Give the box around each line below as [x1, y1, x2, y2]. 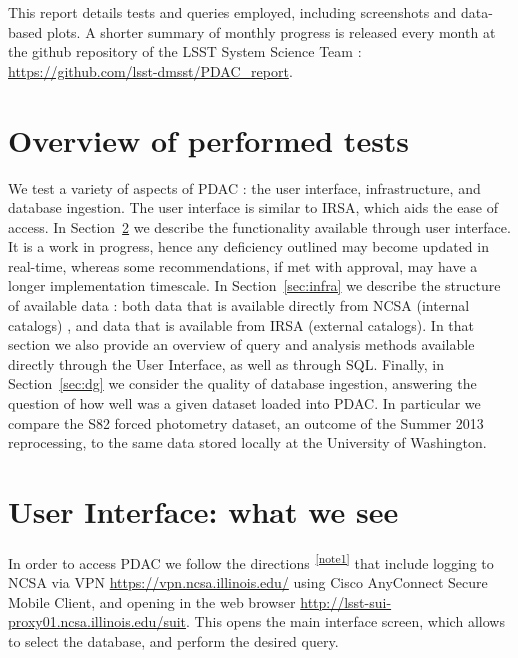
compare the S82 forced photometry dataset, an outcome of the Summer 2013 [8, 412, 484, 433]
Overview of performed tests [8, 119, 410, 160]
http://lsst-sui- [300, 591, 392, 612]
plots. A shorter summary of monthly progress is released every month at [46, 21, 496, 42]
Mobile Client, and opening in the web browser [8, 591, 296, 612]
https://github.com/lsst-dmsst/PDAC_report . [8, 60, 293, 81]
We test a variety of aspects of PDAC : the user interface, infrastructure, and [8, 177, 481, 198]
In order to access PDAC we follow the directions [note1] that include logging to [8, 549, 494, 573]
